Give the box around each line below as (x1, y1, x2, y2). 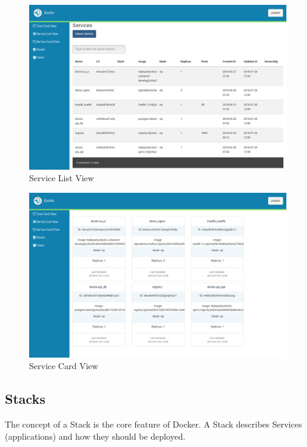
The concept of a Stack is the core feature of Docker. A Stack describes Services (5, 418, 302, 431)
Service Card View (29, 359, 98, 372)
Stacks (5, 389, 46, 408)
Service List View (29, 172, 94, 184)
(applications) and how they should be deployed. (5, 429, 186, 442)
